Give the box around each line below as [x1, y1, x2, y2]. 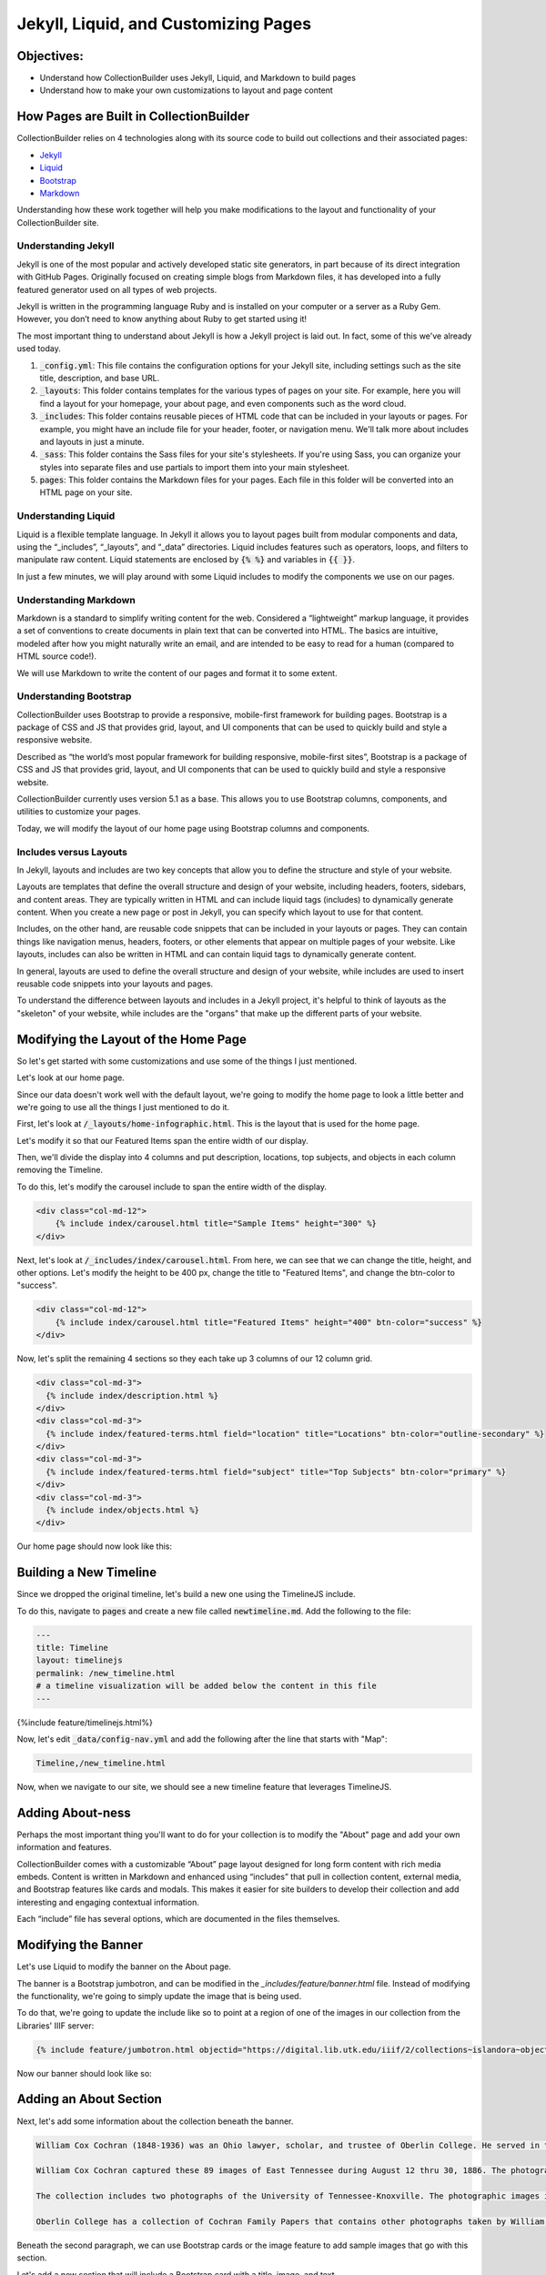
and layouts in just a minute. [39, 436, 145, 447]
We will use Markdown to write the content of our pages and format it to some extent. [16, 667, 338, 678]
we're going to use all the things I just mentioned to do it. [16, 1101, 230, 1112]
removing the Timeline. [16, 1165, 104, 1176]
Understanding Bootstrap [16, 690, 132, 703]
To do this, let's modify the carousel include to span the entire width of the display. [16, 1181, 328, 1192]
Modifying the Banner [16, 1937, 143, 1953]
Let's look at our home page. [16, 1072, 125, 1083]
